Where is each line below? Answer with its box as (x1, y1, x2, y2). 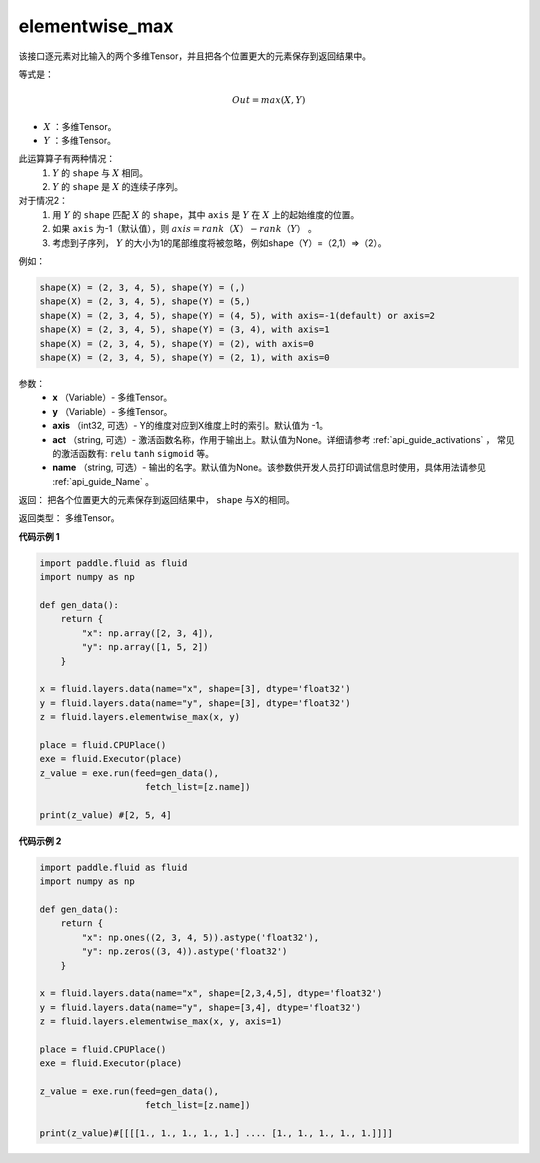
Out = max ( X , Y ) (231, 95, 306, 106)
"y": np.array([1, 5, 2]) (81, 641, 209, 653)
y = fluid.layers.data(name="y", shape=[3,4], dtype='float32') (39, 1001, 362, 1013)
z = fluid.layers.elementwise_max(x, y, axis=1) (39, 1016, 283, 1027)
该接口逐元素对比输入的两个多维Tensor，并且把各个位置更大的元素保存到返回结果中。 (18, 50, 372, 62)
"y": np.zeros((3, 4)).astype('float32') (81, 946, 288, 957)
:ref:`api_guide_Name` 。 (52, 475, 155, 487)
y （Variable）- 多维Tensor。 (52, 405, 173, 417)
